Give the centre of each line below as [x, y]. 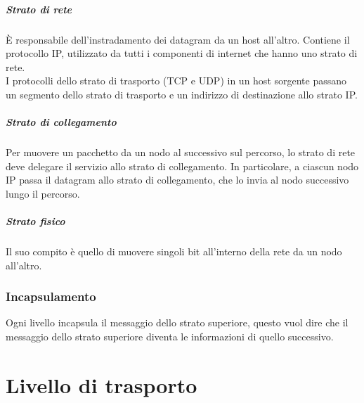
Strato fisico [35, 221]
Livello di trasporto [102, 384]
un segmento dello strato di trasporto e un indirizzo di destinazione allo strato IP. [182, 94]
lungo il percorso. [43, 193]
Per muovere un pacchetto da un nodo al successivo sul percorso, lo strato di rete [181, 152]
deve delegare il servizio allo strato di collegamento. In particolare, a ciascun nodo [182, 166]
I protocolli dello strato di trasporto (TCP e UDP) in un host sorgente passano [176, 81]
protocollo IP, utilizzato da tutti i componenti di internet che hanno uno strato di [182, 53]
